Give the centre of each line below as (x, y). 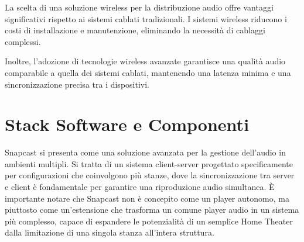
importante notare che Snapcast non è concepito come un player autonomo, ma (147, 198)
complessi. (23, 41)
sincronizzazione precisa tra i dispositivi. (77, 84)
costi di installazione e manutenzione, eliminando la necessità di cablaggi (135, 30)
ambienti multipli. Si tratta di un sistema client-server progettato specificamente (149, 163)
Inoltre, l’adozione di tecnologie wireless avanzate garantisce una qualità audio (145, 61)
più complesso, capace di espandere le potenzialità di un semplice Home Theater (149, 221)
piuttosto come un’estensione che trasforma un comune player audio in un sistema (152, 210)
